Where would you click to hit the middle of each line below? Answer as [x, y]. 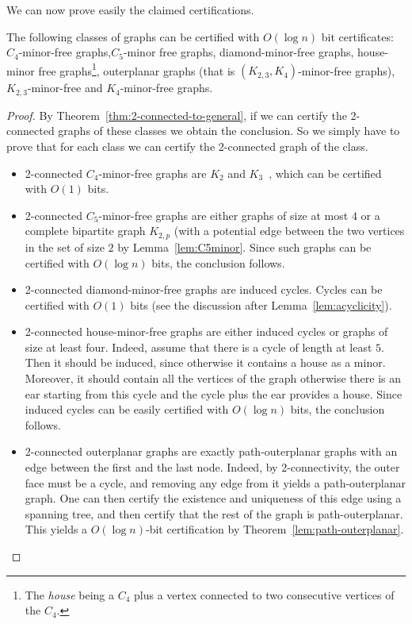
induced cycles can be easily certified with [127, 409]
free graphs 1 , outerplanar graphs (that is [137, 69]
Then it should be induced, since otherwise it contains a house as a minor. [205, 362]
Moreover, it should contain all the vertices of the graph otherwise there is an [213, 378]
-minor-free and [65, 88]
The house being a [69, 594]
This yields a [56, 529]
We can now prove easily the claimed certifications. [130, 10]
